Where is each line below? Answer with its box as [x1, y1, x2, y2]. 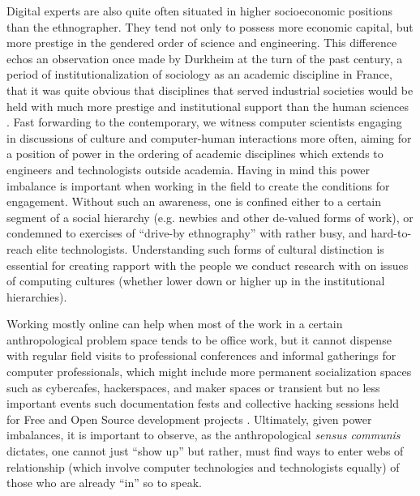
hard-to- [371, 224, 412, 242]
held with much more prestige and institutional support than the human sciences [6, 97, 409, 114]
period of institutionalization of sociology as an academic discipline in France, [6, 66, 392, 83]
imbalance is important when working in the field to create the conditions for [6, 177, 390, 194]
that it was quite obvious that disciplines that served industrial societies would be [6, 81, 414, 98]
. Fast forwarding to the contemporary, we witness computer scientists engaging [6, 113, 402, 130]
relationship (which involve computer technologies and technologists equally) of [6, 458, 400, 475]
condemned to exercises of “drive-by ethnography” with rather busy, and [6, 224, 367, 242]
